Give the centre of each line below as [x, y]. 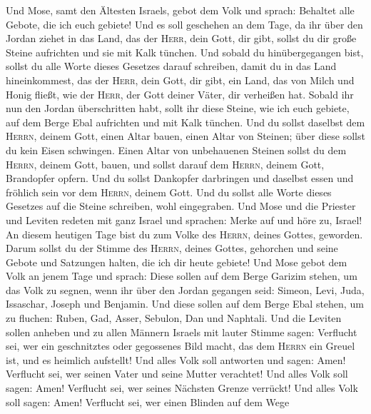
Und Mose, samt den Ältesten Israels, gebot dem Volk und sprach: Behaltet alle [180, 10]
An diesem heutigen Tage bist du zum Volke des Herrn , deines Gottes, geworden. [184, 234]
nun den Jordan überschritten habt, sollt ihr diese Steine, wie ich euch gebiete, [178, 108]
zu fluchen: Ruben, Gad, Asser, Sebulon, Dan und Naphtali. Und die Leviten [174, 318]
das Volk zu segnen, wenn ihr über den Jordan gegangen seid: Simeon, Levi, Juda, [185, 289]
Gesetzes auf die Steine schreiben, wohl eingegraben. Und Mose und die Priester [181, 206]
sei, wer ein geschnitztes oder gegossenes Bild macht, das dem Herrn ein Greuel [181, 346]
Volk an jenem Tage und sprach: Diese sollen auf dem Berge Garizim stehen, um [182, 276]
